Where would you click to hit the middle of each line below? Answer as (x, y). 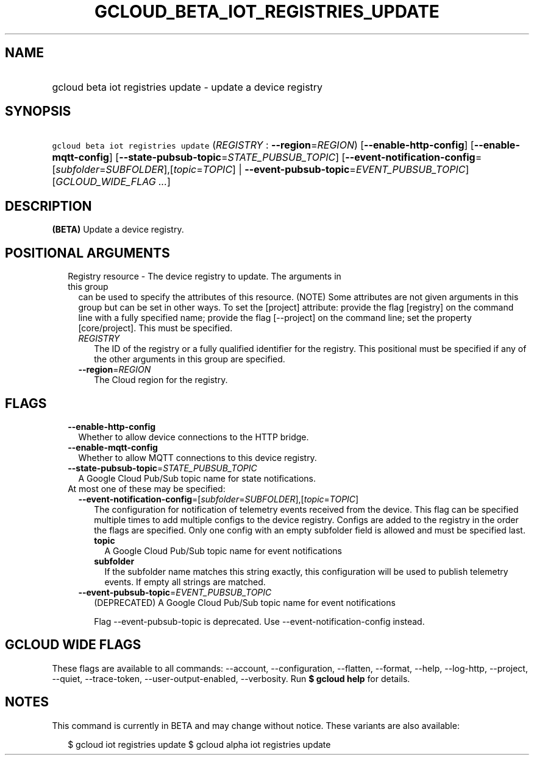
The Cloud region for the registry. (161, 380)
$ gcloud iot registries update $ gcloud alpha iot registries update (199, 744)
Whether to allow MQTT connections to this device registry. (198, 457)
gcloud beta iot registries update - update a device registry (187, 87)
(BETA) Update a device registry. (118, 230)
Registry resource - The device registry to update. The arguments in (205, 276)
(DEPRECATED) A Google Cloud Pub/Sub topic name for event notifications (245, 602)
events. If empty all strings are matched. (185, 582)
